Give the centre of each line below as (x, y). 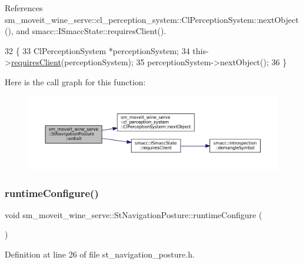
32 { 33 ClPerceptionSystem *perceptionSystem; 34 (97, 50)
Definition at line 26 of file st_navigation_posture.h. (100, 254)
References (24, 8)
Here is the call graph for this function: (75, 81)
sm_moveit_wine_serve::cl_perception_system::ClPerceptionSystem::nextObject (152, 19)
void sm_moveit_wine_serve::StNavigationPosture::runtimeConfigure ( (134, 214)
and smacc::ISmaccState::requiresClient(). (91, 31)
